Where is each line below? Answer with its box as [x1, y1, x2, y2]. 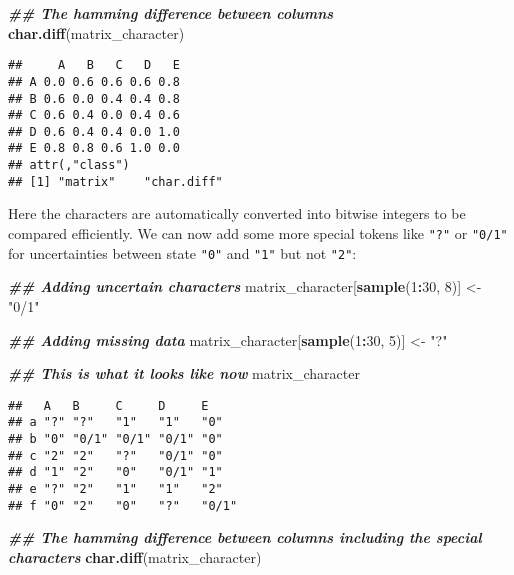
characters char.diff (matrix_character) [8, 546, 262, 567]
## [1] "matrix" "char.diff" [8, 174, 223, 189]
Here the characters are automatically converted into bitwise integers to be [8, 203, 466, 224]
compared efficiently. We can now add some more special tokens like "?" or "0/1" [8, 223, 508, 244]
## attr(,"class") [8, 158, 130, 173]
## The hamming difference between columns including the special [8, 527, 482, 548]
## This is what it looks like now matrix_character [8, 363, 360, 384]
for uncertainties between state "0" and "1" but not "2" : [8, 242, 357, 263]
